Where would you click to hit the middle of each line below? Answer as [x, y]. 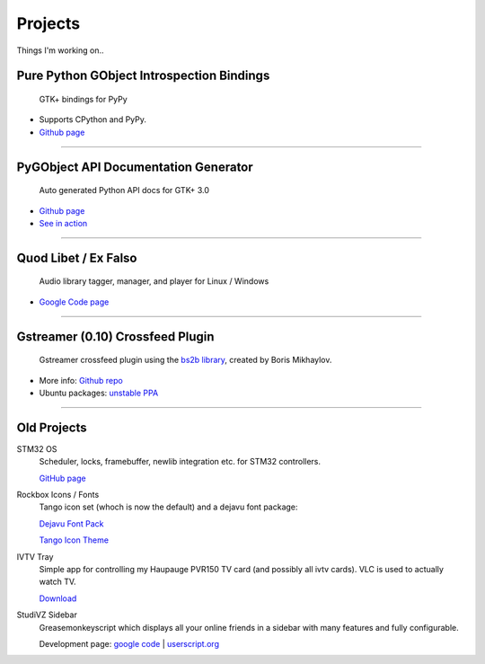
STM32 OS [37, 448]
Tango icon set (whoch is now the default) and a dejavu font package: [168, 507]
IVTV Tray [35, 556]
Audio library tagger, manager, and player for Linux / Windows [154, 281]
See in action [63, 223]
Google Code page [74, 302]
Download [58, 598]
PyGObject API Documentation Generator [135, 167]
